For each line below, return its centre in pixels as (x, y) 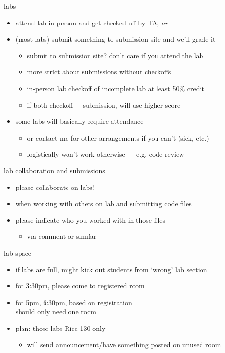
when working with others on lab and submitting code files (103, 203)
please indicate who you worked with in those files (90, 220)
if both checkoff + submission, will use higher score (104, 105)
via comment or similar (62, 236)
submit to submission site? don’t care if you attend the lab (115, 55)
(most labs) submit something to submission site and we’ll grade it (115, 39)
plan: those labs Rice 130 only (60, 328)
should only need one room (56, 312)
